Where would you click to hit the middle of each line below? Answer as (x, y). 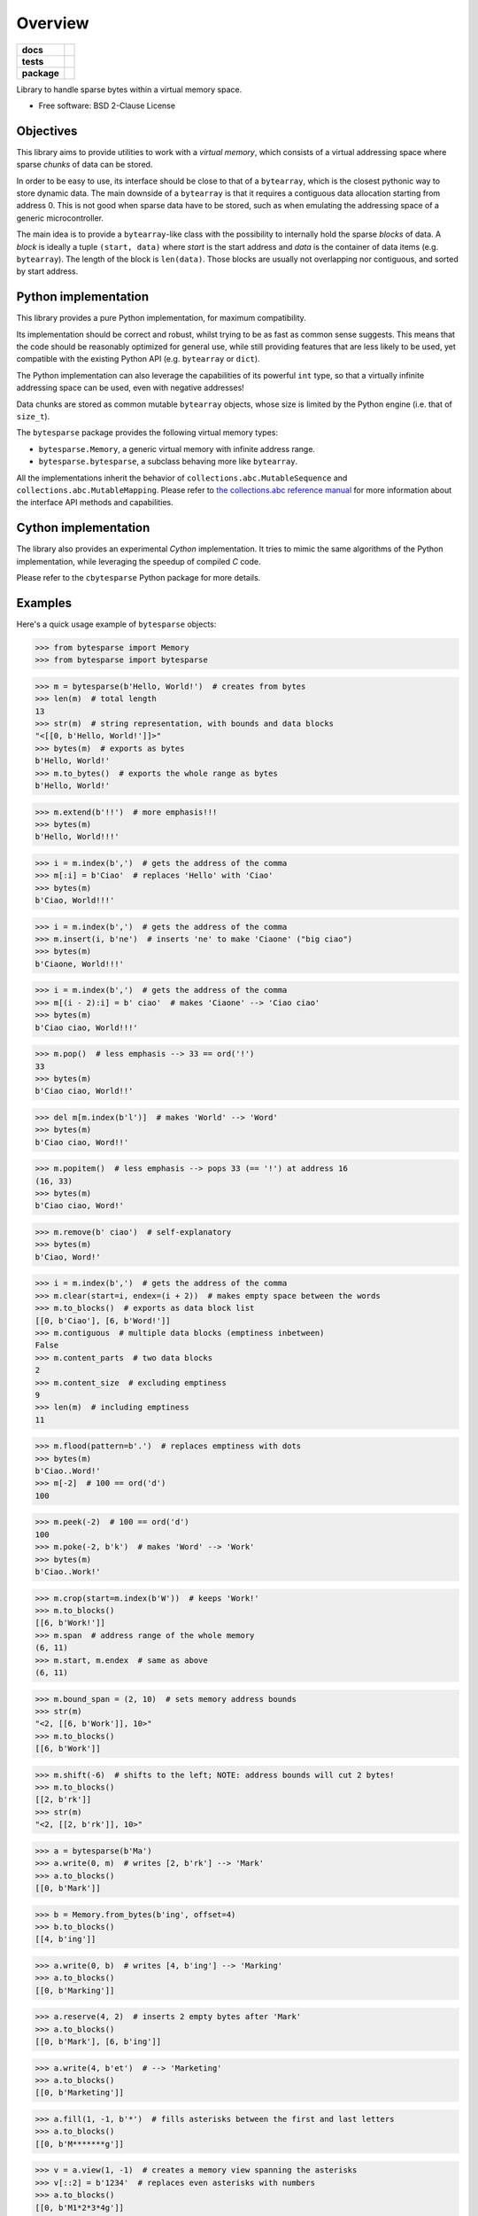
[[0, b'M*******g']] (79, 2144)
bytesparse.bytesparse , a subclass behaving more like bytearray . (168, 462)
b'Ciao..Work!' (68, 1572)
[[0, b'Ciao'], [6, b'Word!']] (103, 1320)
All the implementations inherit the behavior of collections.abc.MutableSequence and (182, 478)
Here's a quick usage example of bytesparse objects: (116, 624)
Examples (44, 603)
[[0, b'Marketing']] (79, 2093)
